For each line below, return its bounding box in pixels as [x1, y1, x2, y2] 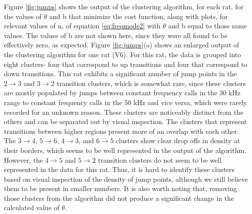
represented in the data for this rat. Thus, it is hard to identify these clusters [4, 164, 235, 174]
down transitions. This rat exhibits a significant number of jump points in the [4, 68, 237, 79]
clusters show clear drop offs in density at [116, 135, 240, 146]
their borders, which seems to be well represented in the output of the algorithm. [4, 145, 246, 155]
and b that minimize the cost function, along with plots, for [49, 11, 228, 21]
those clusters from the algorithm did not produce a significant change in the [4, 193, 234, 203]
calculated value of [4, 202, 60, 213]
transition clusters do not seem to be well [98, 154, 222, 165]
